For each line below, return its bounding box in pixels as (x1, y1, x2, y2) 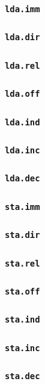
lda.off (5, 89, 40, 99)
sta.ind (5, 315, 40, 325)
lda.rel (5, 60, 40, 71)
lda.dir (5, 32, 40, 43)
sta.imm (5, 201, 40, 212)
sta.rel (5, 258, 40, 268)
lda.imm (5, 4, 40, 14)
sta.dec (5, 371, 40, 382)
